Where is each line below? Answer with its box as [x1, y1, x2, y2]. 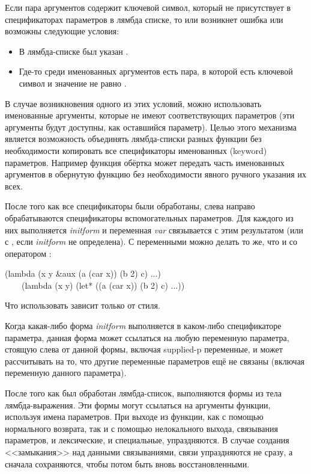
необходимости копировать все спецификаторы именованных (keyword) [5, 144, 267, 156]
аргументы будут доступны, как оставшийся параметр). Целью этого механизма [5, 120, 297, 133]
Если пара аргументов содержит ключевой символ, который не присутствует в [5, 1, 291, 13]
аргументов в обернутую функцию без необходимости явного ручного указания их [5, 168, 306, 180]
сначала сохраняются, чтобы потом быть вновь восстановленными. [5, 457, 250, 470]
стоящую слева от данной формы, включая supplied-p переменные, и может [5, 343, 283, 355]
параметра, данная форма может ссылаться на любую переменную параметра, [5, 331, 289, 343]
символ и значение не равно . [19, 76, 127, 89]
